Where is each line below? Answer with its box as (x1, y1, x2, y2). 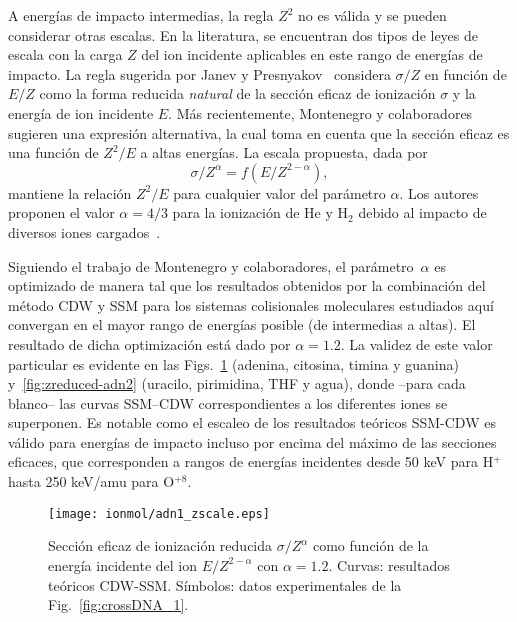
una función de (8, 142, 99, 163)
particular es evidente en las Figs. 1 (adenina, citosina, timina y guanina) (8, 353, 459, 374)
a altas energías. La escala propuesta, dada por (140, 142, 428, 163)
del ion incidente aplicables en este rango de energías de (141, 44, 483, 65)
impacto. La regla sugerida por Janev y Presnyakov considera (8, 63, 391, 84)
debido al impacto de (358, 202, 487, 223)
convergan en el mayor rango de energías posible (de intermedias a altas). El (8, 314, 476, 335)
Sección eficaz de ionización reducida (48, 535, 273, 556)
